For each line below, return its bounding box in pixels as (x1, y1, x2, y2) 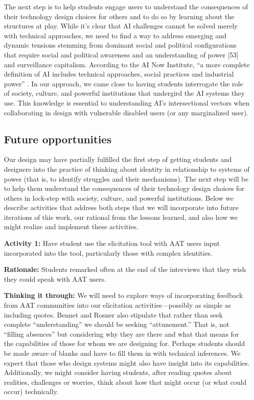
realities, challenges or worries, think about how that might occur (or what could (4, 376, 247, 387)
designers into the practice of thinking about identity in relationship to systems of (4, 163, 250, 174)
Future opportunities (4, 131, 112, 146)
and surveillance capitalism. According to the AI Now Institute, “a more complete (4, 59, 250, 69)
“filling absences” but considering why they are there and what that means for (4, 328, 239, 339)
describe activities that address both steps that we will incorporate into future (4, 202, 239, 213)
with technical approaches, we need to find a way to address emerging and (4, 30, 227, 40)
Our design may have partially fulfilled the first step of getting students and (4, 154, 232, 164)
